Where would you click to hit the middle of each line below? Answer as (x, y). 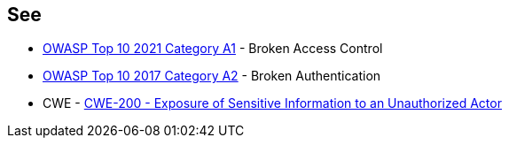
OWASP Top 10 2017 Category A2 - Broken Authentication (212, 76)
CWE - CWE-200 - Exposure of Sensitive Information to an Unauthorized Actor (272, 103)
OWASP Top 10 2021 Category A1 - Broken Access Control (213, 49)
